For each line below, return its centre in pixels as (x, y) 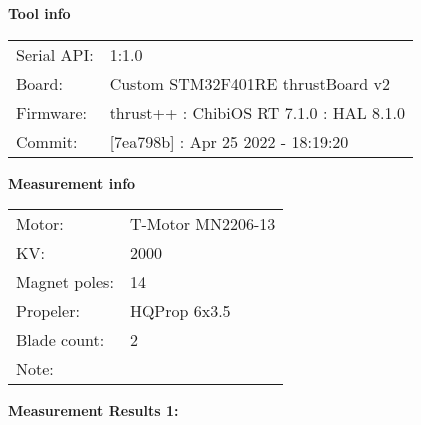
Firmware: (51, 112)
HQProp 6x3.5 (180, 311)
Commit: (47, 141)
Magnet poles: (65, 282)
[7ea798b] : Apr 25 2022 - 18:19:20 (229, 141)
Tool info (39, 13)
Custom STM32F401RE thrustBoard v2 (249, 83)
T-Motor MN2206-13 (202, 224)
